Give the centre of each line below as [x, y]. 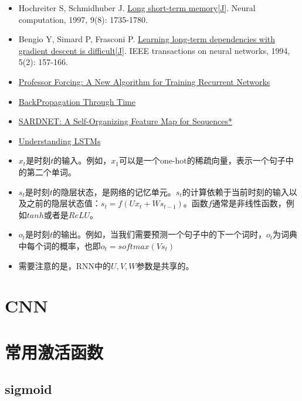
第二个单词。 [51, 171]
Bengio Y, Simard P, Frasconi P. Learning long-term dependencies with [147, 39]
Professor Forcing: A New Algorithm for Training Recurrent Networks [144, 81]
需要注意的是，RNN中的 [65, 265]
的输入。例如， [82, 160]
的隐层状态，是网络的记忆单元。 [114, 191]
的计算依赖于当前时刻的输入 [235, 191]
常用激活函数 [54, 351]
